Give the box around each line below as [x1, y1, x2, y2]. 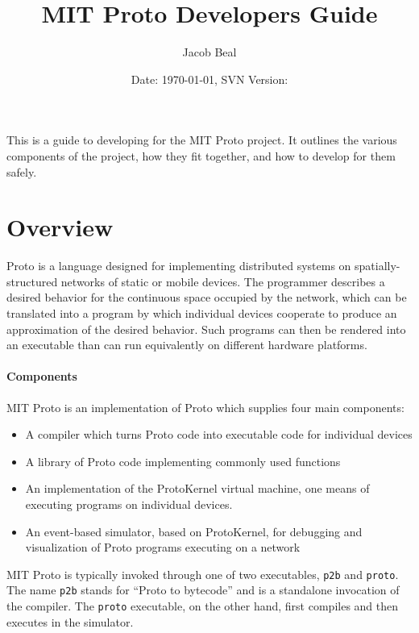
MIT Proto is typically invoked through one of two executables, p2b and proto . [6, 565, 399, 582]
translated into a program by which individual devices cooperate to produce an [6, 305, 397, 321]
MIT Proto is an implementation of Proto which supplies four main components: [6, 398, 404, 415]
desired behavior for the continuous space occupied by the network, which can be [6, 289, 407, 306]
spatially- [355, 257, 400, 274]
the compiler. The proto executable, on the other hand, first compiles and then [6, 598, 399, 614]
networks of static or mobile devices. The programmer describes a [60, 273, 385, 289]
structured [6, 273, 58, 289]
